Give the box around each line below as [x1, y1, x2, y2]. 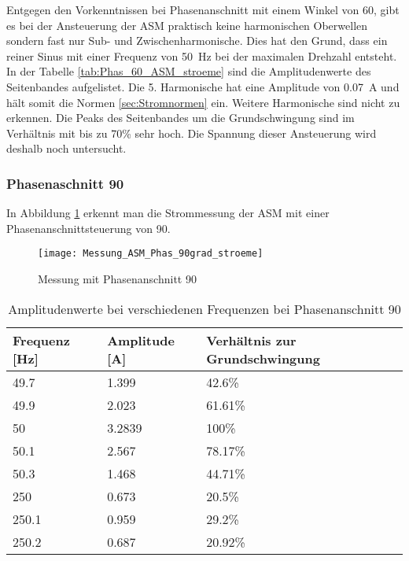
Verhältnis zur [206, 330, 297, 349]
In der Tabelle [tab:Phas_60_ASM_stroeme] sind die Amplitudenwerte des [6, 63, 371, 79]
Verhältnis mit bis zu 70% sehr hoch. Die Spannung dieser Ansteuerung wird [6, 124, 377, 141]
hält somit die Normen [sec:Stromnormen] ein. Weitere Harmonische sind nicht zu [6, 94, 400, 110]
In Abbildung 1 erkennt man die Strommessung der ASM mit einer [6, 205, 330, 221]
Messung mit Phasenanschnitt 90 [38, 271, 197, 286]
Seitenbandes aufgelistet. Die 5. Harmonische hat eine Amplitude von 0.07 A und [6, 78, 400, 94]
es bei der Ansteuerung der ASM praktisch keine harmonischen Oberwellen [6, 17, 368, 33]
